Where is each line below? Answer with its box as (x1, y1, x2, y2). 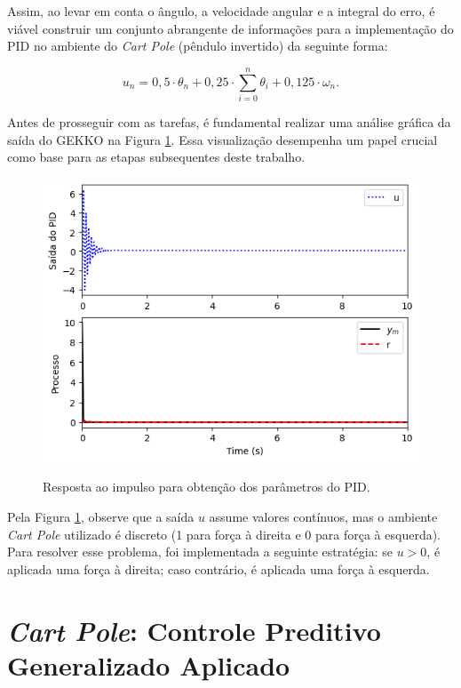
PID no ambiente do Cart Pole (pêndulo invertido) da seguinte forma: (7, 36, 388, 55)
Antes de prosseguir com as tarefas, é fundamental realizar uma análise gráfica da (7, 112, 451, 131)
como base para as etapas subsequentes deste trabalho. (7, 148, 306, 166)
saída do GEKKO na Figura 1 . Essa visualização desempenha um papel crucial (7, 130, 438, 148)
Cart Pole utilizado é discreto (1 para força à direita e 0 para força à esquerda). (7, 524, 441, 543)
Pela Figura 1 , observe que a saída (7, 507, 195, 525)
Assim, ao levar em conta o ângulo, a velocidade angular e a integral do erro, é (7, 2, 435, 20)
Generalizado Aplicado (7, 646, 290, 683)
